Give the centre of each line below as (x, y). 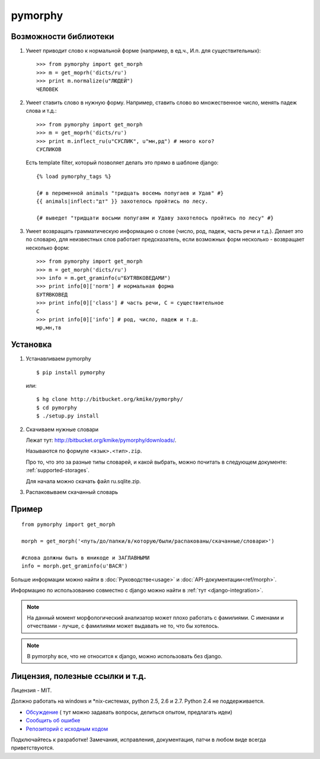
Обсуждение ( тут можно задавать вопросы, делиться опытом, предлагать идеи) (129, 712)
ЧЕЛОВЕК (47, 89)
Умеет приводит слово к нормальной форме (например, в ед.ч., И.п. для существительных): (143, 51)
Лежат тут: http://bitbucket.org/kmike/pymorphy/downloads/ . (101, 440)
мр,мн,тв (49, 328)
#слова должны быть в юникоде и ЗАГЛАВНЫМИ (86, 558)
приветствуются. (33, 748)
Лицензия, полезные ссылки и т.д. (79, 676)
